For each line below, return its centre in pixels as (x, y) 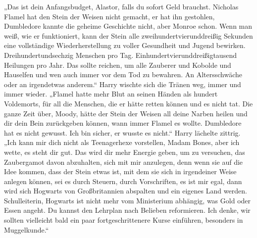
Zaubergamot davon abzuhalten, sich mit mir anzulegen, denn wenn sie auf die (124, 162)
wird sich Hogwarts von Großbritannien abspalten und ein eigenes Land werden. (126, 191)
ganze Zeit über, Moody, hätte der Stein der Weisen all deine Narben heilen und (126, 113)
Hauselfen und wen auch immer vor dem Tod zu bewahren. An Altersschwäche (123, 74)
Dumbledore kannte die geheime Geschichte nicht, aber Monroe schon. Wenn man (128, 26)
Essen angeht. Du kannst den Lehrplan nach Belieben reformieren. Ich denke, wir (127, 210)
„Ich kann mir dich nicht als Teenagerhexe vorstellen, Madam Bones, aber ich (122, 142)
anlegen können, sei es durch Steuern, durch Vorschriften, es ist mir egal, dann (123, 181)
